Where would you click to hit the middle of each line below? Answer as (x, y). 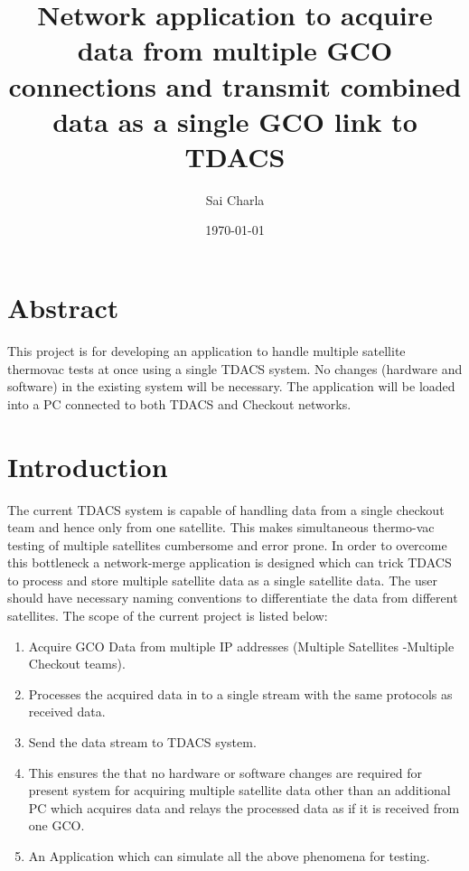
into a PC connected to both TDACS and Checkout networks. (179, 403)
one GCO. (56, 825)
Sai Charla (235, 199)
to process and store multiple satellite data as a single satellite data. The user (222, 580)
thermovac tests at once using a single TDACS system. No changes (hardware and (235, 368)
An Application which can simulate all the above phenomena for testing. (229, 856)
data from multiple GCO (235, 50)
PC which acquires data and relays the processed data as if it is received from (244, 807)
